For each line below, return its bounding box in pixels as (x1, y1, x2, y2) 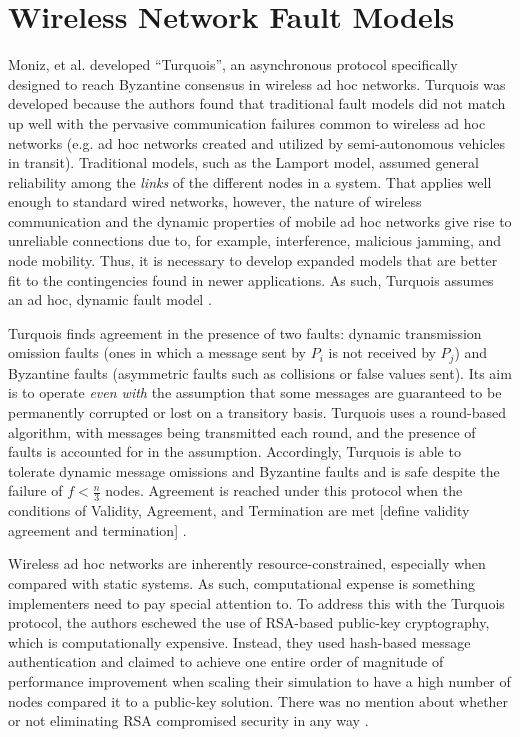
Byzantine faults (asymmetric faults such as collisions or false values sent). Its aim (8, 362, 512, 383)
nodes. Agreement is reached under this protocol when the (105, 480, 463, 501)
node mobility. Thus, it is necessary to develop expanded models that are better (8, 250, 498, 271)
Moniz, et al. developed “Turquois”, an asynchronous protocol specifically (8, 54, 458, 75)
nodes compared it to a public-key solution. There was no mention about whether (8, 690, 509, 711)
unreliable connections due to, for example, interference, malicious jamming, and (8, 230, 502, 251)
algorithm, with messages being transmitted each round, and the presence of (8, 421, 476, 442)
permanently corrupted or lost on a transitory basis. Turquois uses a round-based (8, 402, 506, 423)
